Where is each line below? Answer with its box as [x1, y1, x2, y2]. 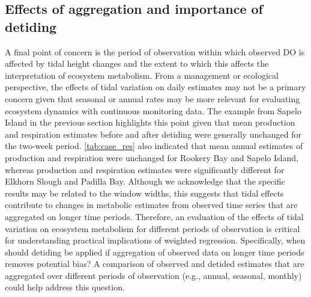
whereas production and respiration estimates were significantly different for [5, 163, 285, 176]
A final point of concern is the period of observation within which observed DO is [5, 45, 305, 58]
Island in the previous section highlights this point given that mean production [5, 116, 295, 129]
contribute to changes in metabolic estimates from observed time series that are [5, 198, 298, 211]
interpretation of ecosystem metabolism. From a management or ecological [5, 69, 279, 81]
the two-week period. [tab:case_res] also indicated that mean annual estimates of [5, 139, 303, 152]
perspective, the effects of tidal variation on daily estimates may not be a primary [5, 81, 306, 93]
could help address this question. [5, 281, 125, 293]
